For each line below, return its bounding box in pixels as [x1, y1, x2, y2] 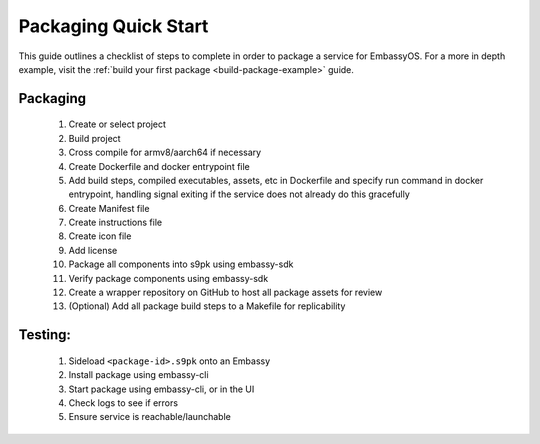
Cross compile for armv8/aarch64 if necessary [68, 146, 262, 159]
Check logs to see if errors [68, 397, 179, 409]
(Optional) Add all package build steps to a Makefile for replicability [68, 300, 346, 312]
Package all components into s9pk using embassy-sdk [68, 258, 294, 270]
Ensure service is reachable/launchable [68, 411, 232, 423]
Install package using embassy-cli [68, 369, 209, 381]
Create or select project [68, 118, 167, 130]
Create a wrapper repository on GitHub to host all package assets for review [68, 286, 383, 299]
